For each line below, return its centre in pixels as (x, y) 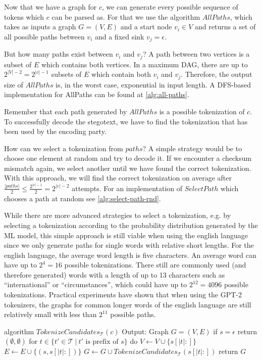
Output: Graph (145, 331)
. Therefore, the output (217, 74)
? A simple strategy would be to (192, 148)
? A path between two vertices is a (196, 54)
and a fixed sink (119, 36)
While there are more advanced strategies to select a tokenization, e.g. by (118, 215)
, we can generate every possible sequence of (170, 7)
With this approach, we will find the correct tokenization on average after (118, 178)
